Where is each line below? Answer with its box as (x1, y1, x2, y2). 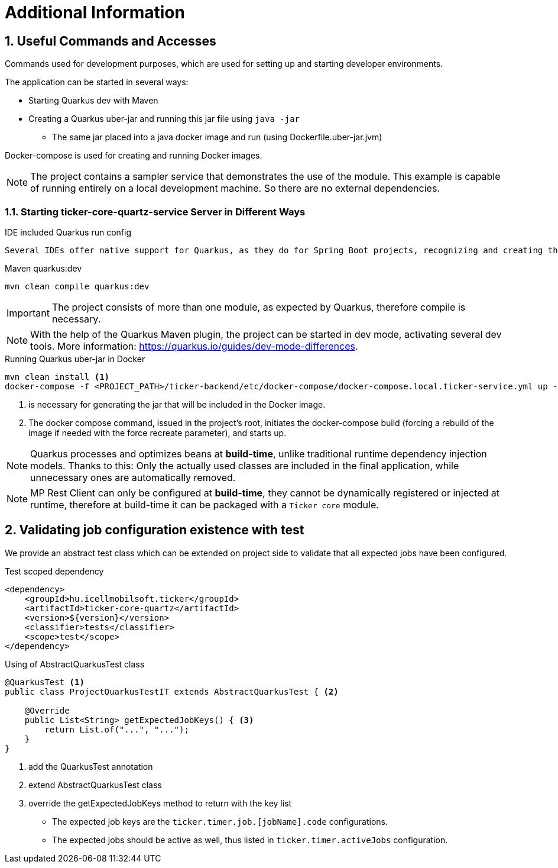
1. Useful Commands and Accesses (5, 33, 216, 49)
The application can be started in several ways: (5, 77, 189, 88)
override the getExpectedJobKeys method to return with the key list (28, 798, 292, 808)
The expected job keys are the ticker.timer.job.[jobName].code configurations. (52, 816, 388, 827)
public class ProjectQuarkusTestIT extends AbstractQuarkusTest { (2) (5, 686, 339, 696)
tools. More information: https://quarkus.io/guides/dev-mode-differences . (30, 340, 358, 352)
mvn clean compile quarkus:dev (5, 281, 150, 291)
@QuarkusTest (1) (5, 677, 85, 687)
